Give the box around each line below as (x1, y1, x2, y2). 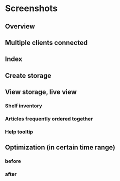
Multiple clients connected (5, 38, 88, 46)
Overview (5, 22, 35, 30)
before (5, 158, 21, 165)
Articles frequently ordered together (5, 115, 93, 122)
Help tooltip (5, 128, 33, 135)
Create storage (5, 71, 51, 80)
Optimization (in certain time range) (5, 143, 116, 151)
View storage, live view (5, 88, 77, 96)
